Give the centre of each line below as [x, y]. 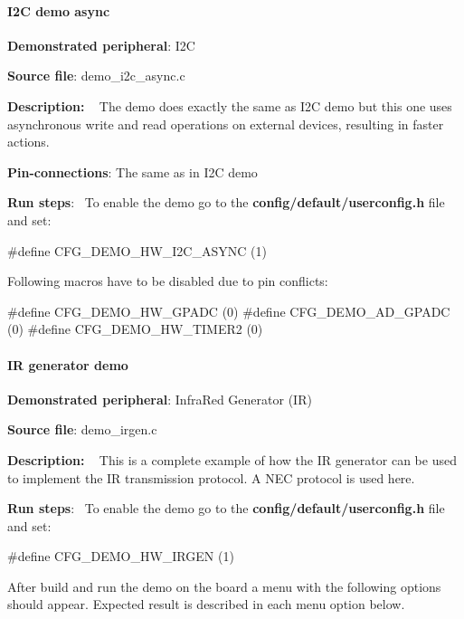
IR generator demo [68, 364]
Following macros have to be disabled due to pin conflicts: [168, 281]
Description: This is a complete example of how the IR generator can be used [232, 459]
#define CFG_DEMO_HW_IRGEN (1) [121, 556]
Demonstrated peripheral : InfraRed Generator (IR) [160, 399]
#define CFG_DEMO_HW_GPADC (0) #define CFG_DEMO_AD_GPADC [229, 311]
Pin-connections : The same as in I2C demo [133, 171]
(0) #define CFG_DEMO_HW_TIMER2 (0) [135, 329]
